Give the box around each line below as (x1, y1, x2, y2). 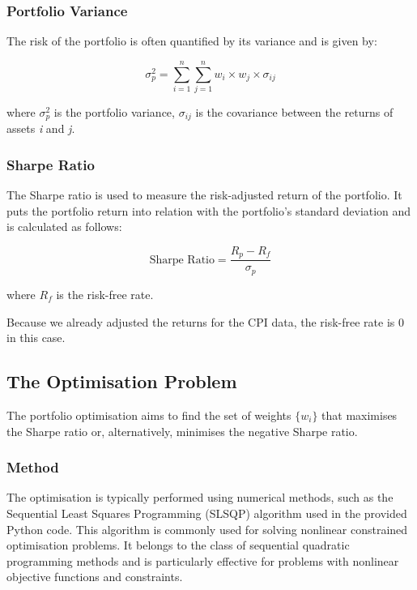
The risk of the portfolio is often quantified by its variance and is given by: (6, 32, 377, 49)
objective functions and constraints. (6, 568, 183, 585)
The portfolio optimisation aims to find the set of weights (6, 406, 291, 423)
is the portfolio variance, (53, 103, 175, 120)
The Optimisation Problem (6, 369, 237, 394)
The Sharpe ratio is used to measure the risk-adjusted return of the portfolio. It (6, 186, 402, 203)
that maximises (321, 406, 398, 423)
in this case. (6, 329, 66, 346)
